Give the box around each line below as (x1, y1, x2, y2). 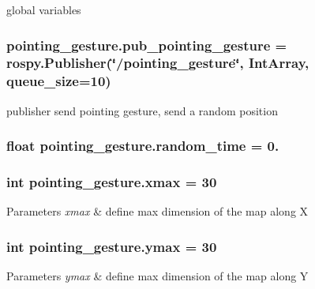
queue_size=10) (6, 71, 111, 91)
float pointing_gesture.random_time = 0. (6, 136, 279, 156)
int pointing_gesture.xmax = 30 (6, 172, 217, 192)
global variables (6, 2, 81, 17)
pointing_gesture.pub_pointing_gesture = (6, 35, 287, 54)
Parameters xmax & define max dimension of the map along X (6, 203, 309, 220)
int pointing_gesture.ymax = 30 (6, 236, 217, 256)
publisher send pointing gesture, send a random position (6, 102, 278, 118)
